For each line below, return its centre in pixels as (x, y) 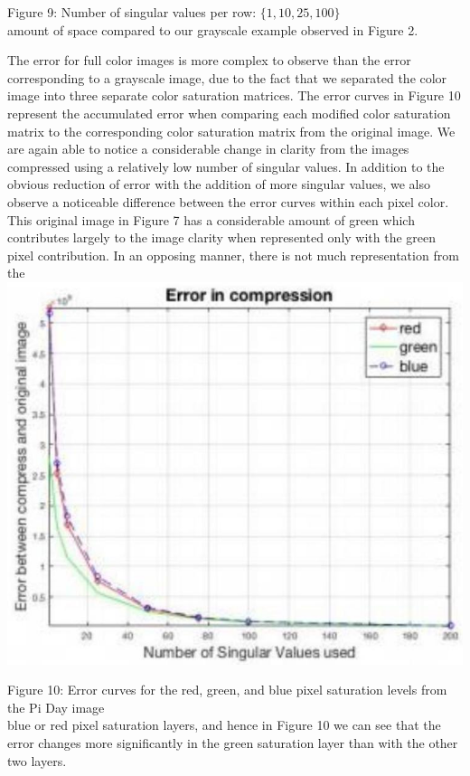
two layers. (37, 760)
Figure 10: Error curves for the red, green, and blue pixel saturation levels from (227, 690)
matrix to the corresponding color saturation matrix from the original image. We (231, 131)
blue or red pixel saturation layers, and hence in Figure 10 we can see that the (224, 725)
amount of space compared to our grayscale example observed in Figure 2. (213, 29)
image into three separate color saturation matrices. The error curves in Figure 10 (234, 95)
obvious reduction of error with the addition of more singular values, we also (219, 184)
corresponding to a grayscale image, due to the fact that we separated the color (227, 77)
